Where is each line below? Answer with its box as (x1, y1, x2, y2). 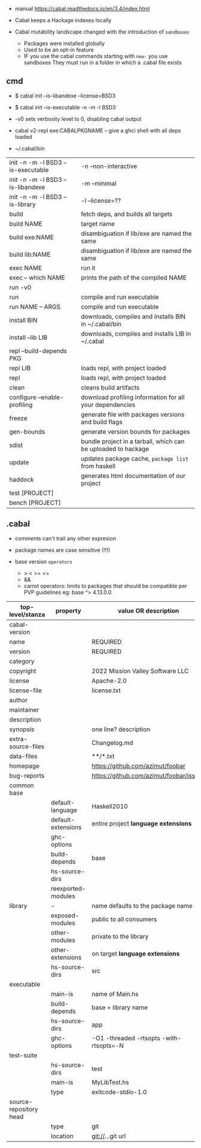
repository (9, 1105, 38, 1113)
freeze (9, 414, 28, 422)
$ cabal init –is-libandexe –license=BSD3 (14, 92, 115, 99)
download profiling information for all (80, 393, 185, 401)
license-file (9, 686, 42, 695)
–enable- (38, 393, 64, 401)
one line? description (92, 725, 151, 733)
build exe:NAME (9, 233, 54, 241)
